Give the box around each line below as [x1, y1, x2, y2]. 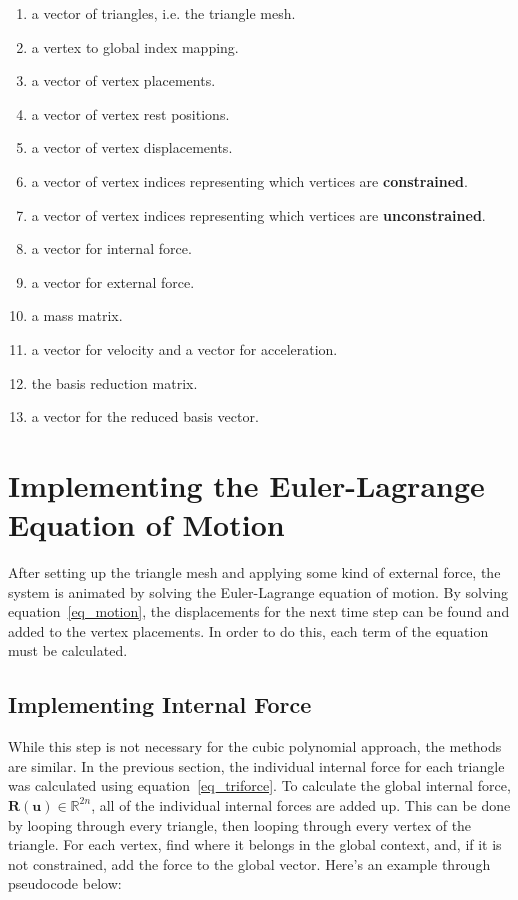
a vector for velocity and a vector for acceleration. [31, 338, 338, 359]
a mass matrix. [31, 305, 123, 326]
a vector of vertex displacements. [31, 137, 233, 158]
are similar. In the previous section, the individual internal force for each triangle [8, 755, 505, 776]
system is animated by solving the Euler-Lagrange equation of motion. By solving [8, 581, 508, 602]
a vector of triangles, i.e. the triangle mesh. [31, 3, 296, 23]
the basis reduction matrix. [31, 372, 198, 393]
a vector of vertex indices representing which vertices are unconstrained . [31, 204, 486, 225]
